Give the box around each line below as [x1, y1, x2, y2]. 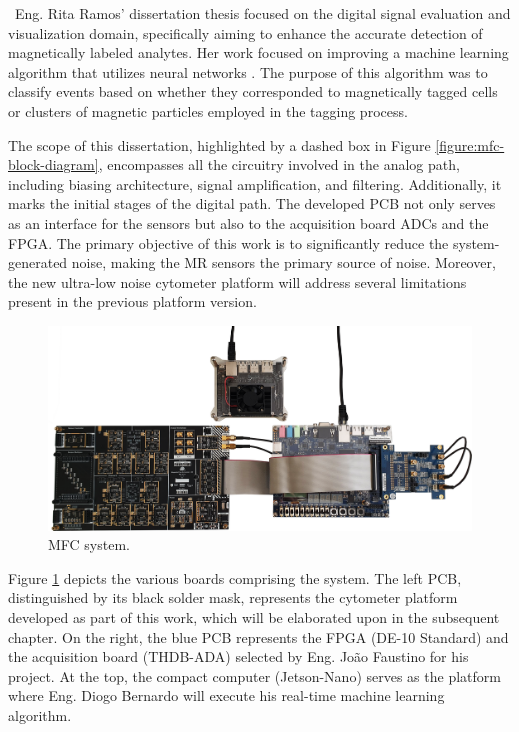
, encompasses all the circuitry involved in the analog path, [98, 154, 460, 175]
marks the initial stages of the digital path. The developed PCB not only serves [8, 193, 496, 214]
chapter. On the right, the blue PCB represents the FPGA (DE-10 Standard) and [8, 626, 509, 647]
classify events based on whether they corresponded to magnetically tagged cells [8, 81, 498, 102]
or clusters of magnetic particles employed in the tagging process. [8, 100, 408, 121]
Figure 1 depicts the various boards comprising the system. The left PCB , [8, 567, 462, 588]
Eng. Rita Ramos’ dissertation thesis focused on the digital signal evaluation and [14, 3, 511, 23]
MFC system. [48, 534, 130, 555]
